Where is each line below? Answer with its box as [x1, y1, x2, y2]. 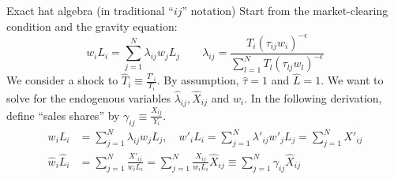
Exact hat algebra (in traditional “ [6, 2, 174, 18]
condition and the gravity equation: [6, 17, 178, 34]
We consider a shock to [6, 72, 118, 88]
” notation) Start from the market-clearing [182, 2, 388, 18]
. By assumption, [156, 72, 239, 88]
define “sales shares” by [6, 106, 120, 123]
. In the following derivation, [244, 89, 382, 106]
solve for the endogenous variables [6, 89, 171, 106]
